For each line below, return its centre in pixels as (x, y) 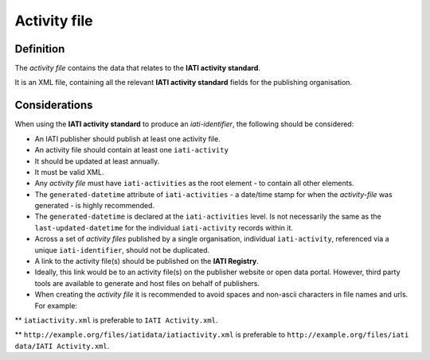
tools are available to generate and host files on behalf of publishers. (147, 283)
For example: (56, 305)
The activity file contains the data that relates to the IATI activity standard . (137, 68)
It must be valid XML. (69, 172)
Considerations (54, 105)
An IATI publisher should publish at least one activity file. (127, 138)
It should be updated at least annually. (97, 161)
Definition (40, 49)
